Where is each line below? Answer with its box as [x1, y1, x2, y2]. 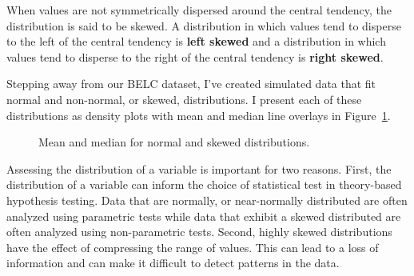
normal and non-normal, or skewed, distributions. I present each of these [6, 90, 362, 107]
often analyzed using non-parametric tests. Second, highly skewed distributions [6, 223, 392, 240]
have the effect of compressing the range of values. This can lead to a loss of [6, 238, 379, 255]
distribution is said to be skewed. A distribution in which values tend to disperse [6, 17, 401, 34]
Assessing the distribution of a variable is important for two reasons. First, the [6, 160, 392, 177]
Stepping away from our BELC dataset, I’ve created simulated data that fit [6, 75, 376, 92]
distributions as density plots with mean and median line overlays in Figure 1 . [6, 106, 391, 123]
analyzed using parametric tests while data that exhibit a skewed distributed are [6, 207, 401, 224]
